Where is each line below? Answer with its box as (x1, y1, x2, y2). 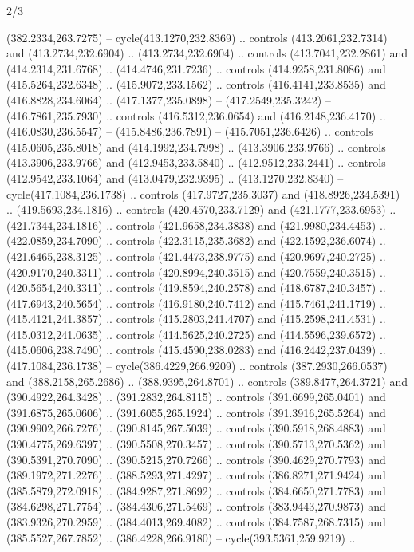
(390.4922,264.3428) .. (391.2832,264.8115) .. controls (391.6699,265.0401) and (6, 388, 386, 405)
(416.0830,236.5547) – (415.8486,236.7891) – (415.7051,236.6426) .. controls (6, 123, 373, 140)
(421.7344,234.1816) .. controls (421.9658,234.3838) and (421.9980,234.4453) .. (6, 216, 386, 233)
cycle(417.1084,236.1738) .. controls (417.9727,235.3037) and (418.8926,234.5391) (6, 185, 400, 202)
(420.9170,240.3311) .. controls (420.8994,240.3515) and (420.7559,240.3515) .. (6, 263, 386, 280)
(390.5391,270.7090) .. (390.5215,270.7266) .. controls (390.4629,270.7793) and (6, 451, 386, 467)
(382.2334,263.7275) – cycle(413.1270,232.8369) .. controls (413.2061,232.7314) (6, 29, 388, 45)
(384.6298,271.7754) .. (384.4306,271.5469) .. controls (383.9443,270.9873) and (6, 498, 386, 515)
